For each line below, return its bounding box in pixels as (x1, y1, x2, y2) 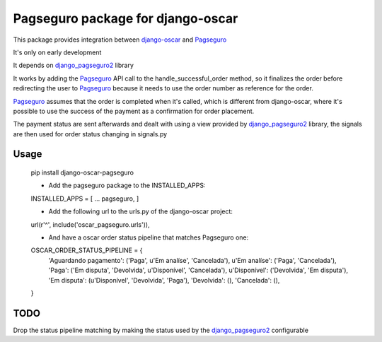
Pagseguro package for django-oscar (13, 11, 238, 26)
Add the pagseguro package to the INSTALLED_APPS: (48, 181, 206, 190)
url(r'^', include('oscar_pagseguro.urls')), (30, 220, 150, 229)
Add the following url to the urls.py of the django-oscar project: (48, 207, 233, 216)
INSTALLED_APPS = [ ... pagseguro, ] (30, 194, 139, 203)
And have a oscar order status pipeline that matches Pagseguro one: (48, 233, 249, 242)
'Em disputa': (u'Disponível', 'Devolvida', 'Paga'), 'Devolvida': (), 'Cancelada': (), (48, 276, 280, 284)
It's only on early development (13, 48, 102, 57)
